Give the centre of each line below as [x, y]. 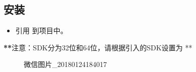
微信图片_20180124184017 [65, 64]
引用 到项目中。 [41, 30]
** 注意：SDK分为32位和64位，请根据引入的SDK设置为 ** [98, 47]
